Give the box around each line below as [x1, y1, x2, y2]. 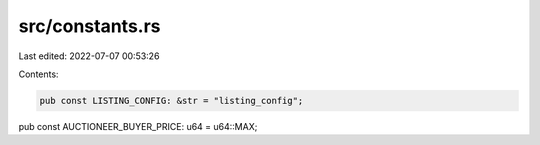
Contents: [18, 68, 59, 80]
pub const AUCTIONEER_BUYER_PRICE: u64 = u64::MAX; [18, 120, 258, 132]
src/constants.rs [18, 15, 161, 37]
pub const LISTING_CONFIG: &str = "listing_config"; [39, 95, 304, 106]
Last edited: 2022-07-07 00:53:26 [18, 50, 160, 62]
